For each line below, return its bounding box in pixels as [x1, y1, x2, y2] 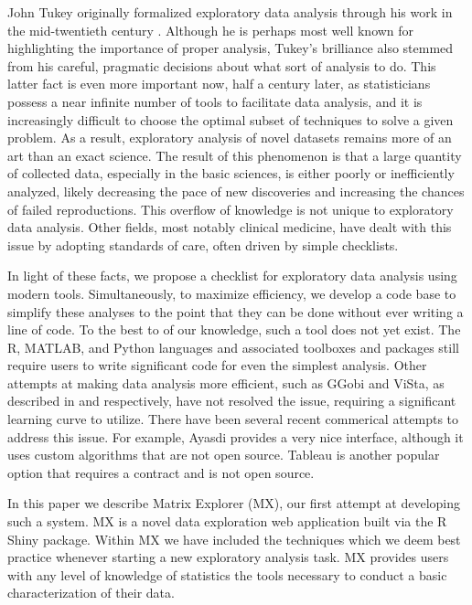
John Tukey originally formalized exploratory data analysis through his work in [7, 3, 453, 21]
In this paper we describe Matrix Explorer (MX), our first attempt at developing [7, 494, 461, 513]
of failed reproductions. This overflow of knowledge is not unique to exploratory [7, 199, 454, 218]
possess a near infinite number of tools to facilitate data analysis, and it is [7, 91, 423, 111]
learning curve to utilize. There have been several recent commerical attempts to [7, 409, 459, 429]
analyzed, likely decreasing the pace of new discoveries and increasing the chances [7, 181, 465, 200]
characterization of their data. [7, 583, 175, 602]
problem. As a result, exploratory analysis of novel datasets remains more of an [7, 128, 452, 147]
